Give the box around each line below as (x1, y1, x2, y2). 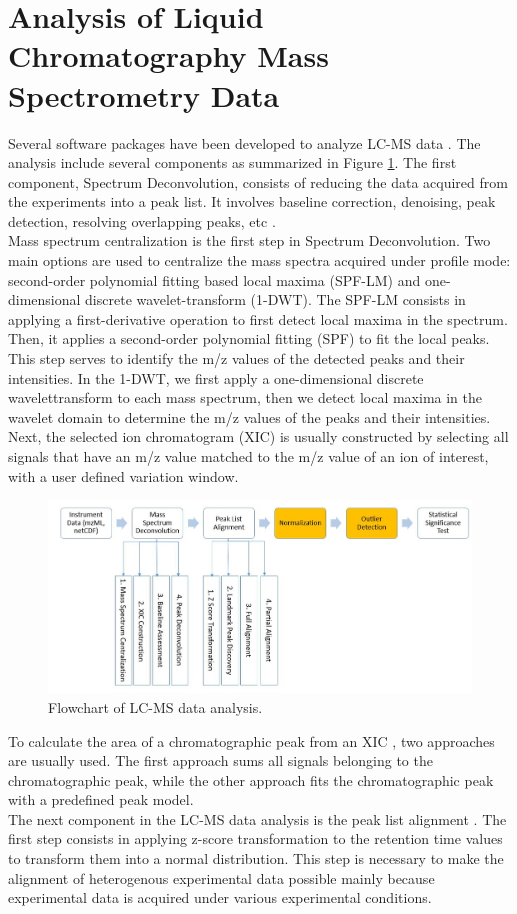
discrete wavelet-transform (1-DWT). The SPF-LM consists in (85, 289, 466, 310)
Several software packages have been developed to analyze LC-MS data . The (8, 132, 481, 153)
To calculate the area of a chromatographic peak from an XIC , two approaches (8, 730, 495, 751)
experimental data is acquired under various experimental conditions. (8, 887, 432, 908)
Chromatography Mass (8, 35, 329, 76)
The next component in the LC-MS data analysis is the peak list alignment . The (8, 808, 507, 829)
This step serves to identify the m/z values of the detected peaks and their (8, 348, 465, 369)
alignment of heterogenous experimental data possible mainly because (8, 867, 435, 888)
